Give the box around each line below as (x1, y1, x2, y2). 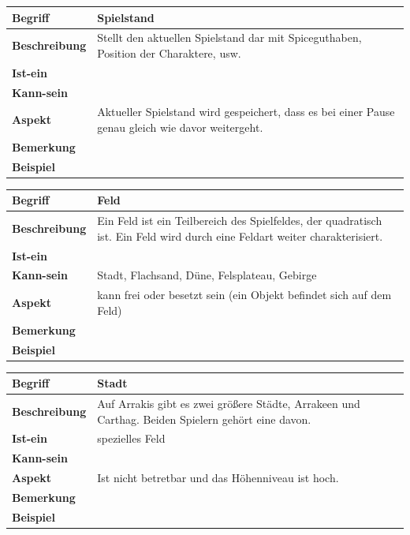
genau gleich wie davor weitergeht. (97, 119, 263, 136)
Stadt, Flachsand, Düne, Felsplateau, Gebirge (97, 267, 317, 283)
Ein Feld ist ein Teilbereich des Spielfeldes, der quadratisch (97, 212, 382, 229)
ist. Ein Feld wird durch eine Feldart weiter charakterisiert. (97, 227, 383, 244)
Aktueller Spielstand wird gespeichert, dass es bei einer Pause (97, 103, 395, 120)
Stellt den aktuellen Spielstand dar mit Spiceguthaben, (97, 29, 362, 46)
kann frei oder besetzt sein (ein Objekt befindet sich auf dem (97, 286, 392, 303)
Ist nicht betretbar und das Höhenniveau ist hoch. (97, 470, 339, 486)
